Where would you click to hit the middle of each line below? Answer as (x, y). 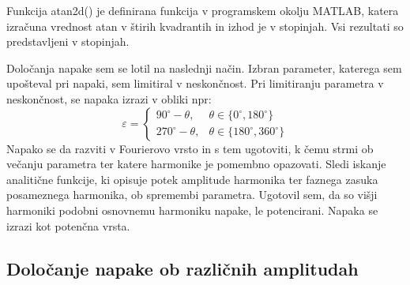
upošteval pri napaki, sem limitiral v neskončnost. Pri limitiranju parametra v (195, 83)
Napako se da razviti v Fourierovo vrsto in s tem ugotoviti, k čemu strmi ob (190, 148)
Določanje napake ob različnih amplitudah (182, 268)
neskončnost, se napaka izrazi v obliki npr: (109, 98)
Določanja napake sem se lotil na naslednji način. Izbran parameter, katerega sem (204, 67)
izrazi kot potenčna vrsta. (68, 225)
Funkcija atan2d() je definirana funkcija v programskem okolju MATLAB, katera (203, 10)
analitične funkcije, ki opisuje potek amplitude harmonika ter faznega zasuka (192, 179)
